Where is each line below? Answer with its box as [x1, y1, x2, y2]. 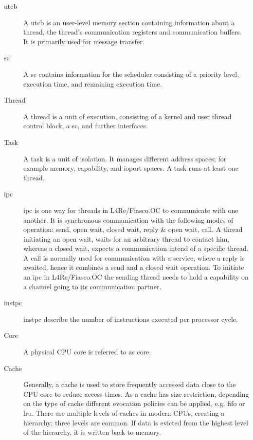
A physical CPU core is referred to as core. [23, 347, 151, 357]
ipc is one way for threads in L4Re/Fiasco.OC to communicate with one [23, 205, 238, 215]
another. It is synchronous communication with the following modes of [23, 214, 234, 225]
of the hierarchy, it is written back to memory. [23, 427, 161, 437]
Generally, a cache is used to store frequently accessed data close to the [23, 379, 236, 389]
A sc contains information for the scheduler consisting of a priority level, [23, 69, 239, 79]
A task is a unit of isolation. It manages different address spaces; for [23, 153, 227, 163]
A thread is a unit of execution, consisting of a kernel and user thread [23, 111, 232, 121]
